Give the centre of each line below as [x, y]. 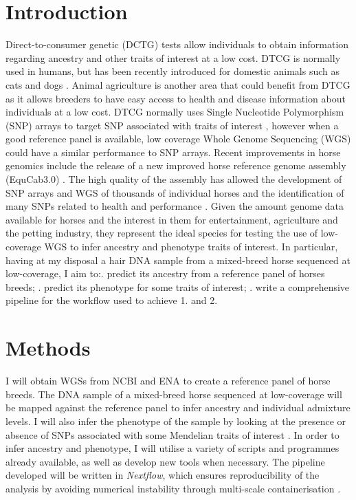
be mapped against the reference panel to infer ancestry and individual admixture [178, 407]
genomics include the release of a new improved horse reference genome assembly [176, 165]
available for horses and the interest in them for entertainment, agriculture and [172, 219]
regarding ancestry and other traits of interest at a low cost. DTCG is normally [173, 57]
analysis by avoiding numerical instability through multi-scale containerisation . [173, 488]
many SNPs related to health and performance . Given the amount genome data [175, 206]
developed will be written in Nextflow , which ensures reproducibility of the [163, 475]
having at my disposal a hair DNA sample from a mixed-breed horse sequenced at [178, 260]
